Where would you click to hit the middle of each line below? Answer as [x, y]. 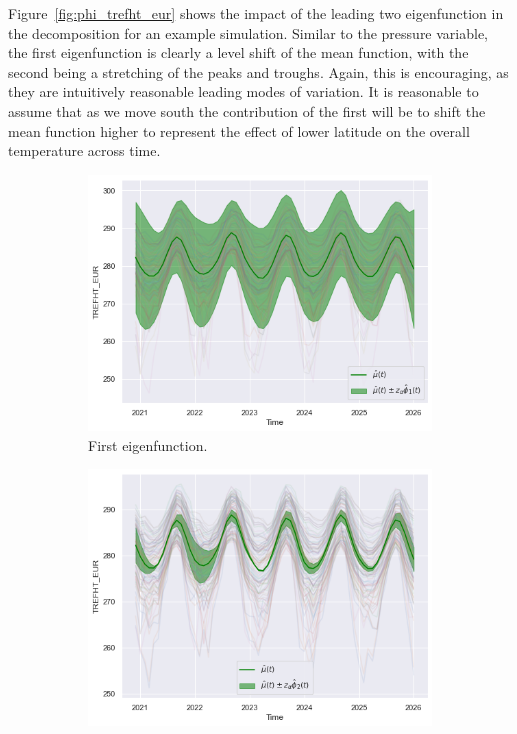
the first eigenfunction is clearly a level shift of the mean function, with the [238, 52]
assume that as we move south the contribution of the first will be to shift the [247, 110]
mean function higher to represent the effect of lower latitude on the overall [239, 130]
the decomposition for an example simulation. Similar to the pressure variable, [248, 32]
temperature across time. [84, 150]
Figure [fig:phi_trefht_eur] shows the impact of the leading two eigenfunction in [256, 13]
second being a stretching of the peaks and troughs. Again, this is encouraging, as [258, 71]
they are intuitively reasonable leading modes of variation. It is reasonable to [243, 91]
